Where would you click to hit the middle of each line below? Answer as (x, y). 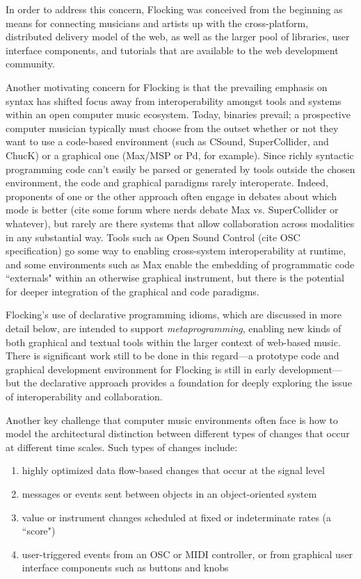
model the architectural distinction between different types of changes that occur (178, 433)
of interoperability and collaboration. (84, 397)
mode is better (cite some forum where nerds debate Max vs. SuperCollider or (172, 210)
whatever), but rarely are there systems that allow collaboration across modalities (180, 223)
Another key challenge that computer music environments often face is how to (172, 419)
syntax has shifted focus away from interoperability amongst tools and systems (174, 100)
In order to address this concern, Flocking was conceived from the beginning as (174, 9)
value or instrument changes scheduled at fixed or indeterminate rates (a (177, 517)
